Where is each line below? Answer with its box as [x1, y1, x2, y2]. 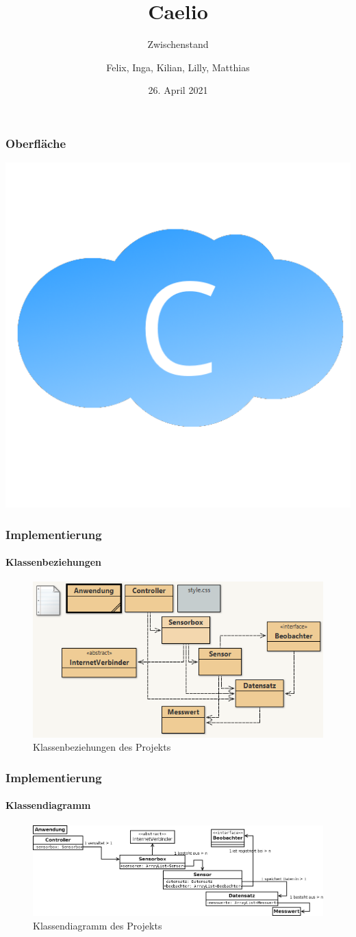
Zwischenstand [147, 37, 209, 51]
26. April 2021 [148, 83, 208, 97]
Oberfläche [5, 134, 66, 151]
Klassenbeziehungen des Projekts [33, 740, 171, 754]
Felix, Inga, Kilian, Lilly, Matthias [106, 60, 250, 74]
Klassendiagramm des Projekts [33, 918, 162, 932]
